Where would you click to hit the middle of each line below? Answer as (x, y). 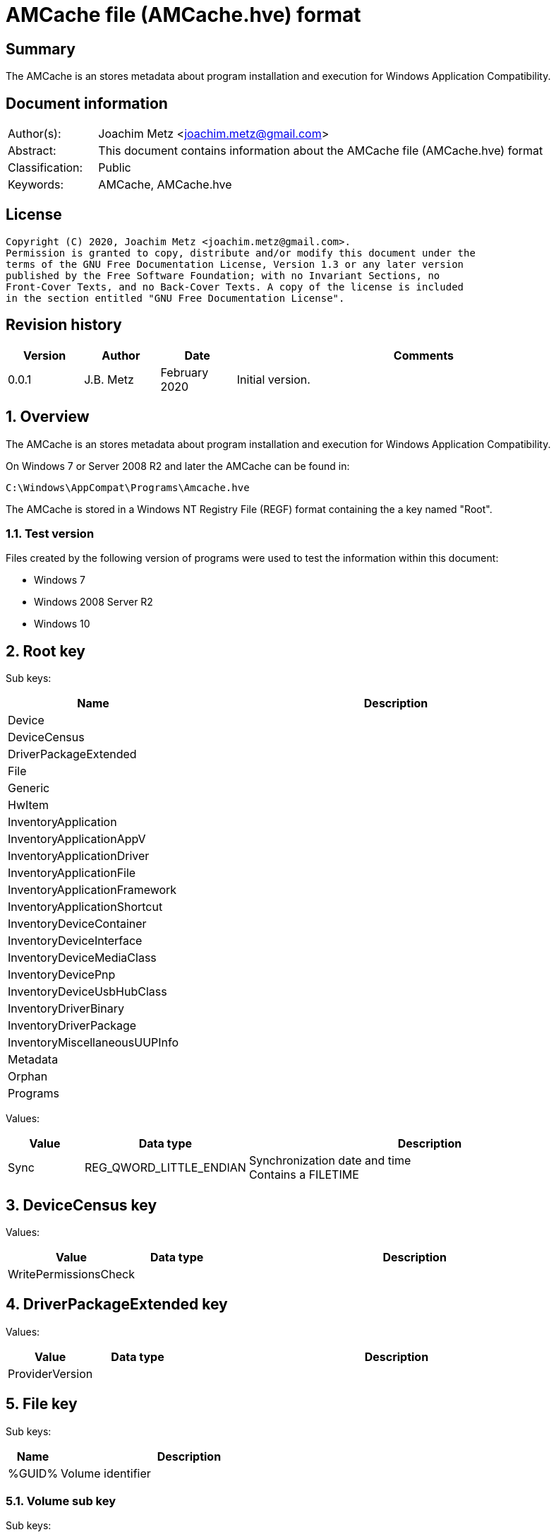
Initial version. (273, 379)
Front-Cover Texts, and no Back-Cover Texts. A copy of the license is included (235, 287)
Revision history (64, 325)
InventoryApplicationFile (72, 873)
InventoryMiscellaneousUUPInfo (93, 1043)
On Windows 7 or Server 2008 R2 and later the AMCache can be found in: (178, 466)
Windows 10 (62, 624)
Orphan (28, 1077)
